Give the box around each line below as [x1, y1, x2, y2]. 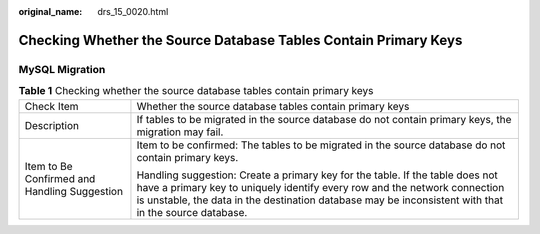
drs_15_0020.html [97, 6, 169, 17]
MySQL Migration [18, 62, 106, 76]
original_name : [18, 6, 83, 17]
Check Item [24, 99, 79, 113]
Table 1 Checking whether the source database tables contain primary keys [18, 84, 374, 98]
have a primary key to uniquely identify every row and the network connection [136, 180, 505, 194]
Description [24, 118, 80, 132]
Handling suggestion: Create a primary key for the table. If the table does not [136, 168, 499, 182]
